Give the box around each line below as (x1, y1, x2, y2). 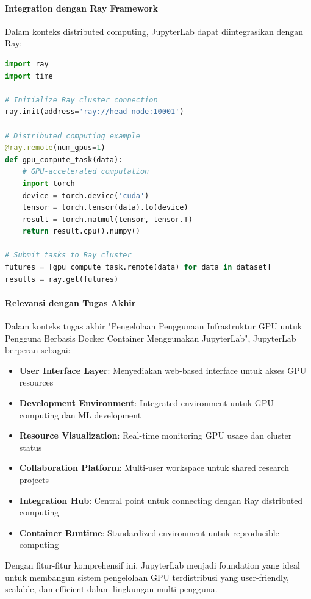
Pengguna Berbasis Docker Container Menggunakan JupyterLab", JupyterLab (5, 331, 296, 344)
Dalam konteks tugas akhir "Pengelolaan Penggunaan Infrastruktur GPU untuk (5, 320, 302, 332)
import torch (22, 179, 75, 188)
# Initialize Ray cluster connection (5, 95, 158, 104)
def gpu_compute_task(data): (5, 155, 123, 164)
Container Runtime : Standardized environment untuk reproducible (19, 526, 279, 539)
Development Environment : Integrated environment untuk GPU (19, 396, 274, 409)
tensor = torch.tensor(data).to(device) (22, 203, 188, 212)
